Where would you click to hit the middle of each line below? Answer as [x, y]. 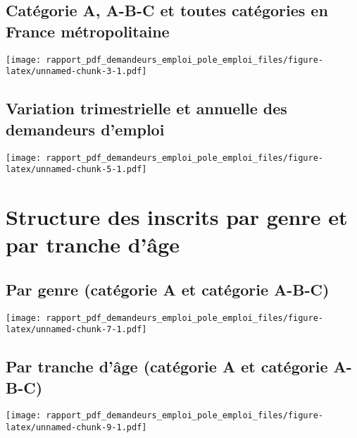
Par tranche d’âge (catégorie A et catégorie [167, 366]
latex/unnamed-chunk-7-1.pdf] [76, 330]
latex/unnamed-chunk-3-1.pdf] [76, 72]
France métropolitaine [88, 31]
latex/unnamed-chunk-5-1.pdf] [76, 170]
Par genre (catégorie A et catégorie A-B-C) [168, 289]
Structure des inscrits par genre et [177, 217]
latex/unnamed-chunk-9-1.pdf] [76, 428]
